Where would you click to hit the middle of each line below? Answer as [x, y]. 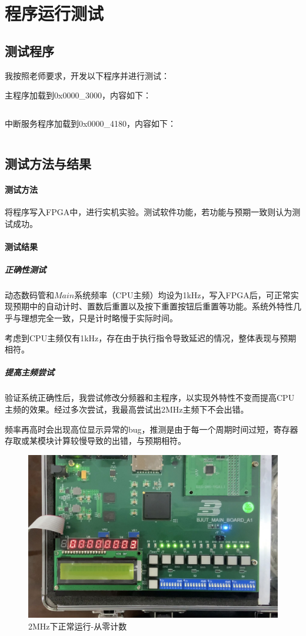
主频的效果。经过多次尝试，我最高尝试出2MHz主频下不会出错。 [127, 409]
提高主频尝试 [29, 372]
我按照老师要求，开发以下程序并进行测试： [87, 75]
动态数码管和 [29, 294]
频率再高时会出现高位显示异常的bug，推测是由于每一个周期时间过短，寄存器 [152, 429]
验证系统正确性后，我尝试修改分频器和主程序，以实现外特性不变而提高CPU [150, 398]
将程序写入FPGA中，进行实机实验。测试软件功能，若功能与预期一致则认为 [149, 211]
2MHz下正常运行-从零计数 [78, 626]
